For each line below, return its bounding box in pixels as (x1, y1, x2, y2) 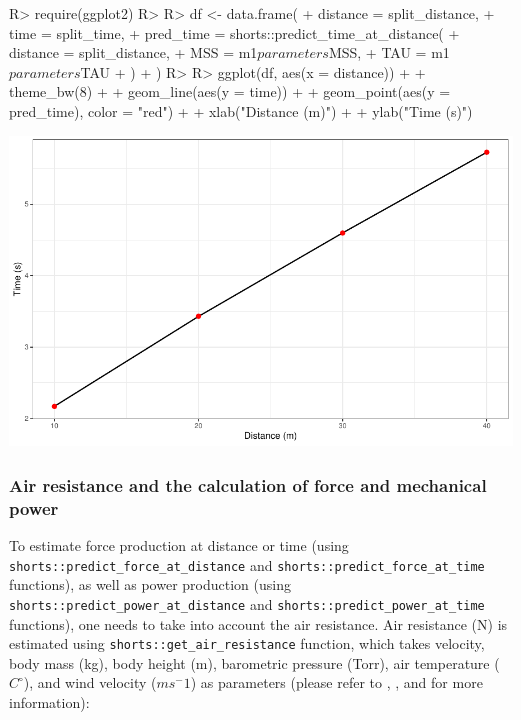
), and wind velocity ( (23, 672, 157, 693)
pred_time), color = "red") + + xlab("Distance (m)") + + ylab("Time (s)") (9, 100, 473, 121)
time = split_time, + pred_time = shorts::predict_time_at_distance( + (9, 22, 460, 43)
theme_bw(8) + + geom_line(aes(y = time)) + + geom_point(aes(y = (9, 81, 451, 102)
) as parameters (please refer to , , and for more (190, 672, 483, 693)
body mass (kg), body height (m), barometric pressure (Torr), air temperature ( (9, 652, 500, 673)
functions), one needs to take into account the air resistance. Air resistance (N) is (9, 613, 508, 634)
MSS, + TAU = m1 (328, 42, 450, 63)
